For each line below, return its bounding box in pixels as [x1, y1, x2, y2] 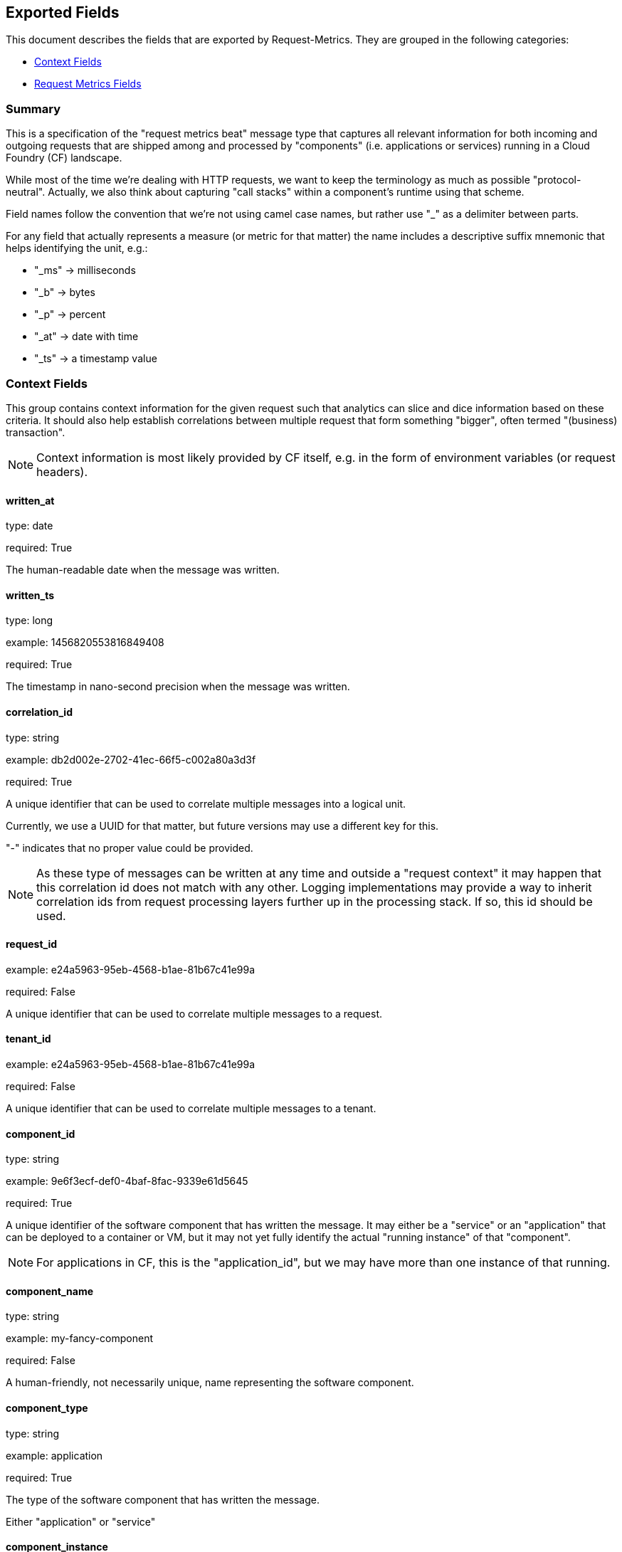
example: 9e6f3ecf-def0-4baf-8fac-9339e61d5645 [6, 1175, 248, 1188]
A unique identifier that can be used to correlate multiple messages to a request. [6, 1007, 383, 1020]
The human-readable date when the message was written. [6, 564, 280, 576]
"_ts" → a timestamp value [34, 352, 157, 365]
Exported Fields [6, 4, 120, 21]
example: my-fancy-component [6, 1332, 154, 1345]
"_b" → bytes [34, 286, 95, 299]
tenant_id [6, 1033, 51, 1045]
